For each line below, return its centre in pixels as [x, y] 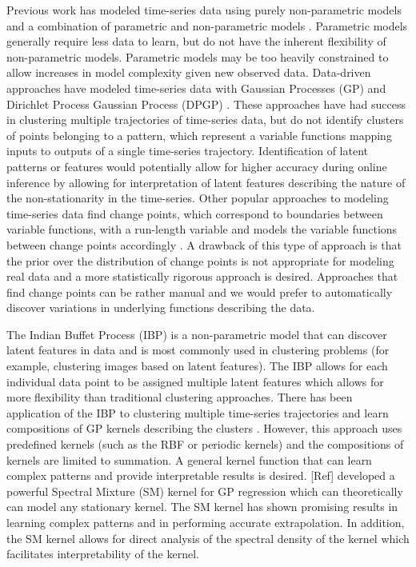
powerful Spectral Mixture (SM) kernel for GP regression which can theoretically [205, 491]
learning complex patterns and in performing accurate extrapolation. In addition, [206, 522]
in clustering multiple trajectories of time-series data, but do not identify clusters [205, 120]
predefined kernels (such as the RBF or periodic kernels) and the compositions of [205, 444]
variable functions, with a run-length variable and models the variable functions [202, 229]
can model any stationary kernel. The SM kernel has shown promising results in [202, 507]
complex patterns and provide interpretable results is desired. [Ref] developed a [201, 475]
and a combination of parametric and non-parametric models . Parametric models [207, 25]
